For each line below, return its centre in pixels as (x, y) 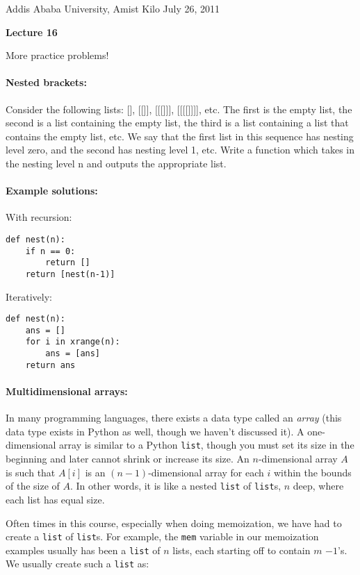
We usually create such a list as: (77, 564)
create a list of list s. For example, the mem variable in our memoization (162, 536)
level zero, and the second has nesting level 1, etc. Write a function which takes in (180, 150)
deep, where (318, 486)
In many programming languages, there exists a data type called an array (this (174, 418)
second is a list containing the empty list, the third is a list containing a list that (177, 123)
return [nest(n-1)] (70, 274)
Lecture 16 (32, 32)
